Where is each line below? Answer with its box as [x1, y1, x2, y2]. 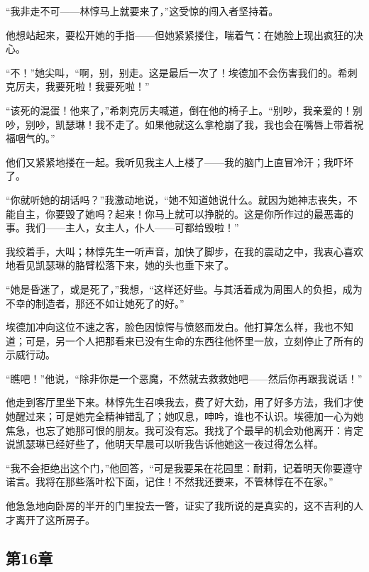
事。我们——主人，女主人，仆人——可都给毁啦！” [6, 220, 239, 235]
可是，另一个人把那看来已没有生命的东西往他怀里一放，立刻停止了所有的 [25, 333, 363, 348]
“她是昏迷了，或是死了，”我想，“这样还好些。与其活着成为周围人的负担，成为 [6, 281, 363, 296]
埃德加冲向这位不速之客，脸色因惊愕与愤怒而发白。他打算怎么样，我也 [6, 319, 334, 334]
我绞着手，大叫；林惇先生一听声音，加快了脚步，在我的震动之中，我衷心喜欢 [6, 243, 363, 258]
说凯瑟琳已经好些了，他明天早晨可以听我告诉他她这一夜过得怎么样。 [6, 436, 324, 451]
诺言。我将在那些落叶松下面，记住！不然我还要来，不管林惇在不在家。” [6, 474, 334, 489]
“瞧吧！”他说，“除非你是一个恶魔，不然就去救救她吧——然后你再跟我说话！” [6, 370, 363, 385]
